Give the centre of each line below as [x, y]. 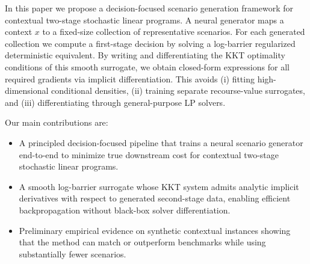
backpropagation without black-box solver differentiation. [125, 210]
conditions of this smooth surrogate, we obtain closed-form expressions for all [147, 66]
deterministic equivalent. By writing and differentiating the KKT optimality [145, 55]
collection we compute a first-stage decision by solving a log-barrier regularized [150, 43]
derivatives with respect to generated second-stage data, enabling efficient [155, 198]
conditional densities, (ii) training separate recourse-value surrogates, [178, 91]
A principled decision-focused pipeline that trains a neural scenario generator [161, 142]
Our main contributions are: [57, 122]
